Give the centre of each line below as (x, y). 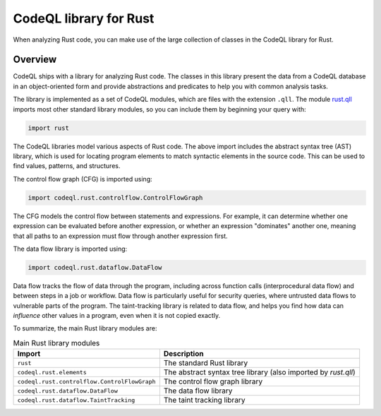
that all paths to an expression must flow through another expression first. (121, 236)
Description (183, 354)
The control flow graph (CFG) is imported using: (83, 179)
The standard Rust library (206, 363)
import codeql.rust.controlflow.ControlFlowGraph (115, 197)
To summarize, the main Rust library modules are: (85, 328)
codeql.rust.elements (52, 372)
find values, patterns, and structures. (67, 166)
